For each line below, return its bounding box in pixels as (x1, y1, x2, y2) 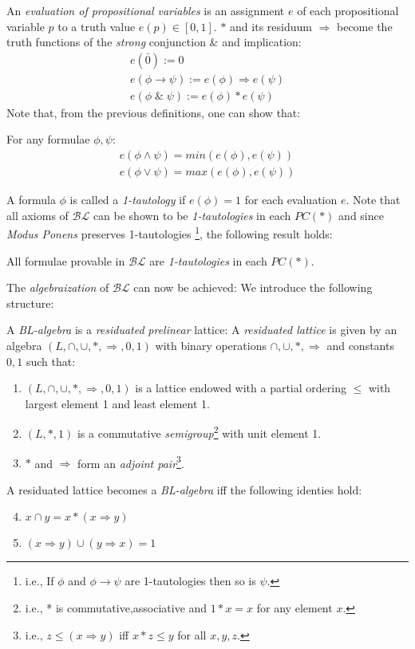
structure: (6, 294, 54, 311)
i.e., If (25, 572, 54, 589)
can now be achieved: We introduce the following (133, 279, 373, 296)
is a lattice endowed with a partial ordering (135, 380, 346, 396)
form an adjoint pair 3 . (77, 452, 184, 471)
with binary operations (155, 336, 267, 353)
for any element (256, 600, 333, 616)
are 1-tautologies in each (149, 252, 267, 269)
